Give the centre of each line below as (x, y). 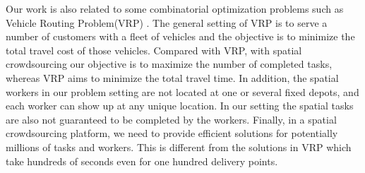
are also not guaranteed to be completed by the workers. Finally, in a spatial (171, 119)
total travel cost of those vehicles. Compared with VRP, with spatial (154, 50)
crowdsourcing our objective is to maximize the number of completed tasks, (169, 64)
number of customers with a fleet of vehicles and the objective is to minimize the (180, 36)
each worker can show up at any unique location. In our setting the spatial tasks (180, 106)
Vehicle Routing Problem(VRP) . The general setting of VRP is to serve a (167, 22)
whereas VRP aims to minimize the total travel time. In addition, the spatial (172, 77)
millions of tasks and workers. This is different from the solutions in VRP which (179, 147)
